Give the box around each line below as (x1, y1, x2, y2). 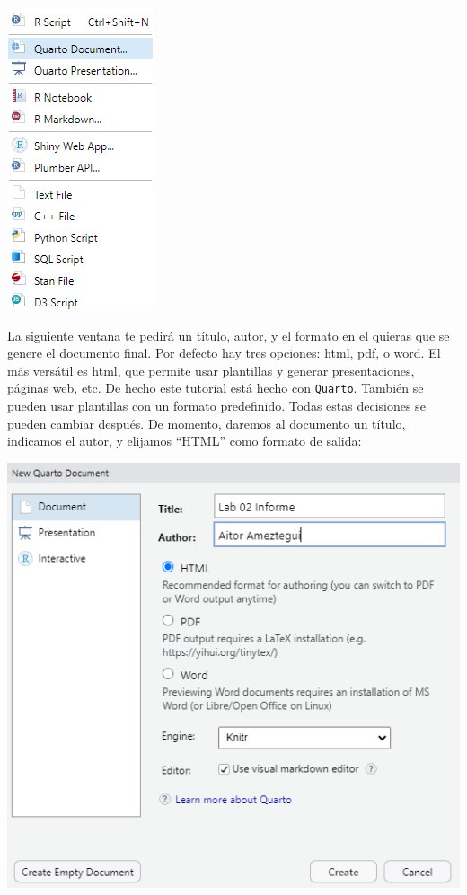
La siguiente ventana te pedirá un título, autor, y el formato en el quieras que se (7, 325, 450, 344)
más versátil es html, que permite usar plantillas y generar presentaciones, (7, 360, 415, 379)
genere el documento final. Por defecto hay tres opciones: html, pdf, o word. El (7, 343, 441, 362)
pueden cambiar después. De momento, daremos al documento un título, (7, 413, 406, 432)
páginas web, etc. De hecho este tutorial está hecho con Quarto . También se (7, 378, 424, 397)
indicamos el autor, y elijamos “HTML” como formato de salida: (7, 431, 362, 450)
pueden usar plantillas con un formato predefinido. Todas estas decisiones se (7, 396, 426, 415)
